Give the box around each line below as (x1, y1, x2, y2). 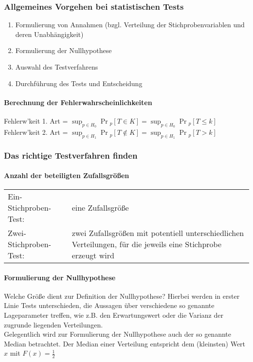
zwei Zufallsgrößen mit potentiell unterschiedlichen (72, 227, 244, 239)
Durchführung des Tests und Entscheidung (15, 78, 143, 88)
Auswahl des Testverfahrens (15, 62, 98, 72)
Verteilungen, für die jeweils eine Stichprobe (72, 238, 222, 250)
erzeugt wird (72, 250, 114, 261)
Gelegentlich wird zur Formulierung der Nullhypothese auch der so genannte (4, 329, 231, 339)
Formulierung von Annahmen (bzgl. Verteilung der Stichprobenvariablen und (15, 19, 245, 30)
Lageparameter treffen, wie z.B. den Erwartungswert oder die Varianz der (4, 310, 223, 320)
